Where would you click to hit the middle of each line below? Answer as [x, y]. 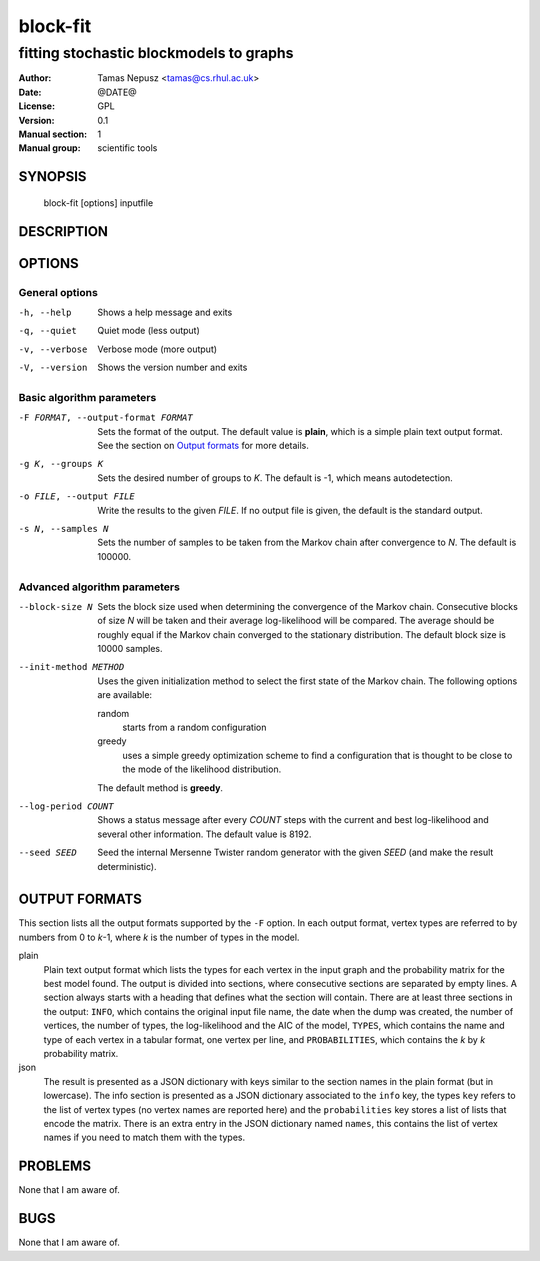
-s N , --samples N [63, 528]
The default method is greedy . [160, 787]
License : [36, 106]
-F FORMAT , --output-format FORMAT [106, 418]
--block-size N [56, 606]
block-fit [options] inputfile [98, 202]
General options [58, 292]
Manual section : [53, 134]
